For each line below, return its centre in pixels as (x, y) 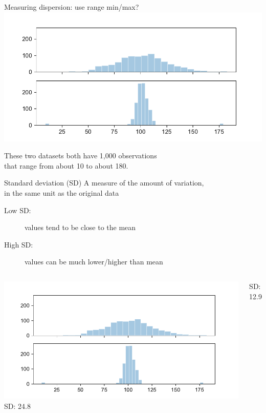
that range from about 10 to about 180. (66, 165)
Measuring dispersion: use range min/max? (72, 7)
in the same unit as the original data (62, 192)
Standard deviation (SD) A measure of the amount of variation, (104, 183)
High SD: (19, 244)
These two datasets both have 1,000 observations (81, 156)
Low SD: (18, 210)
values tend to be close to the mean (80, 227)
